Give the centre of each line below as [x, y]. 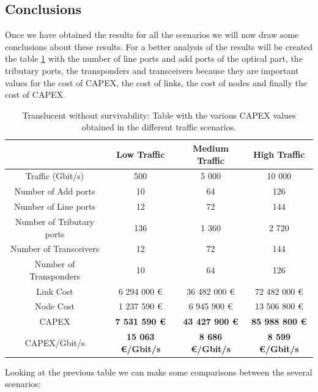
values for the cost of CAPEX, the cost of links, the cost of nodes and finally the [156, 82]
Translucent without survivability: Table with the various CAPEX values [159, 115]
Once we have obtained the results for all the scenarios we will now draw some [152, 35]
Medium [211, 148]
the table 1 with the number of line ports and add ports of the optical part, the [154, 58]
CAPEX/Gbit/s [55, 342]
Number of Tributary [55, 221]
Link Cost [55, 291]
